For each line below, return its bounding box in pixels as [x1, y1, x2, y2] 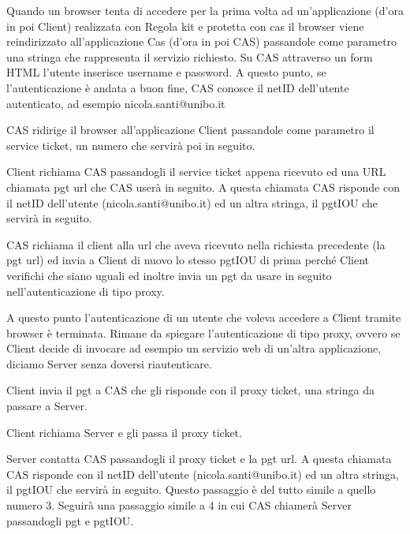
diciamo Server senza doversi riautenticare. [6, 355, 212, 372]
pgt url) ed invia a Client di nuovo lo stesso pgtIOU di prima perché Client [6, 252, 370, 268]
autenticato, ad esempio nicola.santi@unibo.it [6, 95, 225, 111]
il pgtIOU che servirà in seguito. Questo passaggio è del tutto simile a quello [6, 481, 376, 498]
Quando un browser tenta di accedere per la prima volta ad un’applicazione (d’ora [6, 2, 404, 18]
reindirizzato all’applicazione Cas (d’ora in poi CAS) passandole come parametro [6, 33, 397, 50]
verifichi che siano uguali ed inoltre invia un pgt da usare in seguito [6, 267, 332, 283]
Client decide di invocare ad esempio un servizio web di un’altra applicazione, [6, 340, 382, 357]
